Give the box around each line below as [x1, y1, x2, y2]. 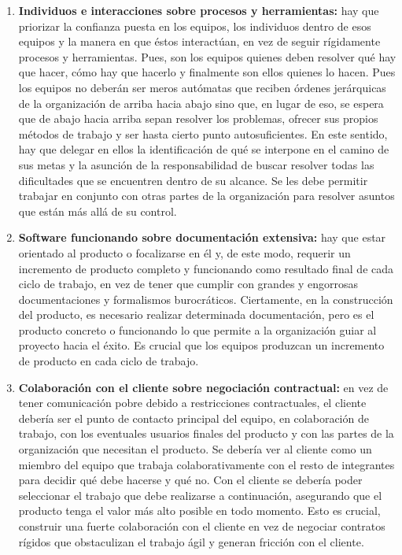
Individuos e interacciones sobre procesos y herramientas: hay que [18, 2, 379, 18]
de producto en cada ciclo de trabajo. [18, 353, 199, 369]
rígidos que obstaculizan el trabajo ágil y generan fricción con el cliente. [18, 533, 364, 549]
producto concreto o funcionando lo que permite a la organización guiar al [18, 321, 377, 338]
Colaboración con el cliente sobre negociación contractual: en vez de [18, 379, 389, 395]
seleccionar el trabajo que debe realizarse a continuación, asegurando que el [18, 487, 382, 503]
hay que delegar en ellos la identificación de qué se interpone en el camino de [18, 141, 389, 157]
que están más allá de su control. [18, 202, 177, 219]
